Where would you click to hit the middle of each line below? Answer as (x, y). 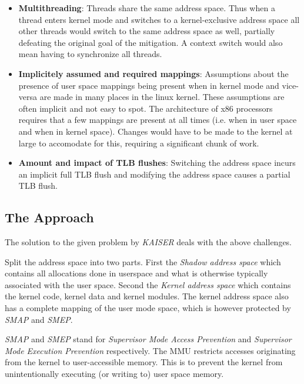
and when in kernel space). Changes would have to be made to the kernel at (156, 131)
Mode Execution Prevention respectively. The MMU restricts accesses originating (150, 350)
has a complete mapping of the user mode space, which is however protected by (148, 308)
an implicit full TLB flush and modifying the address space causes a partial (154, 174)
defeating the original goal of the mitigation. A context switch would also (151, 42)
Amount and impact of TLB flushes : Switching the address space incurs (157, 163)
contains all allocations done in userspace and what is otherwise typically (136, 273)
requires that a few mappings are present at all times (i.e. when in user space (158, 120)
